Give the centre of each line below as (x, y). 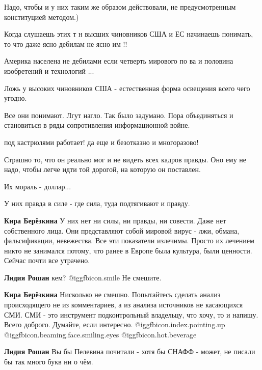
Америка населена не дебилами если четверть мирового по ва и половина (119, 61)
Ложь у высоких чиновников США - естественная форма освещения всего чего (127, 88)
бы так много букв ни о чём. (49, 362)
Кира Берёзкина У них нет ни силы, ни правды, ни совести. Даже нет (115, 220)
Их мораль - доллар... (38, 186)
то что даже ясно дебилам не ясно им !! (66, 44)
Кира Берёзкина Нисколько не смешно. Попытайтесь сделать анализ (112, 294)
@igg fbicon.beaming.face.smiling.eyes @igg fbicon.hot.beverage (100, 334)
